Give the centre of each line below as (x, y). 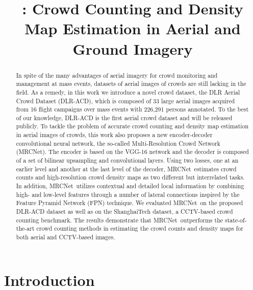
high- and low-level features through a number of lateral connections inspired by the (128, 194)
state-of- (236, 220)
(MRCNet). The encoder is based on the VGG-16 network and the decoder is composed (132, 152)
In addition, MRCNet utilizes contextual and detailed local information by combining (130, 186)
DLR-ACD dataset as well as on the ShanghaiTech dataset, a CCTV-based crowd (124, 211)
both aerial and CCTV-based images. (66, 237)
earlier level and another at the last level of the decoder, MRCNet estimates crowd (126, 169)
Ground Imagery (133, 48)
